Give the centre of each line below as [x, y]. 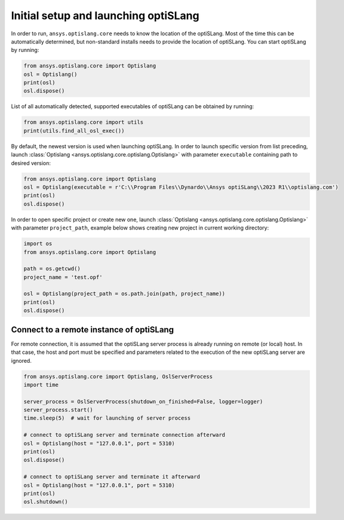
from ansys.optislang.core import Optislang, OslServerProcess [118, 376]
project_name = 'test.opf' [63, 277]
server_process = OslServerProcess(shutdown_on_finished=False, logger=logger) [143, 401]
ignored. [21, 360]
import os [38, 244]
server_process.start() [59, 410]
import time [41, 385]
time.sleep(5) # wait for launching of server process [107, 418]
